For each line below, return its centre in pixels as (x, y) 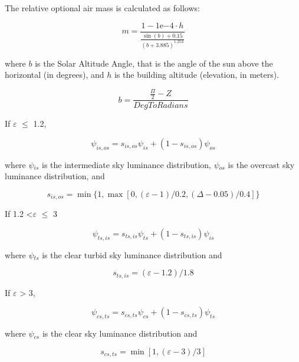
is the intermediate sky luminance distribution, (126, 164)
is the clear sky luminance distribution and (120, 333)
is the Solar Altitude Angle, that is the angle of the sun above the (154, 63)
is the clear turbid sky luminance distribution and (132, 254)
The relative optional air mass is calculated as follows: (102, 8)
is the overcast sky (261, 164)
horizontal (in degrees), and (55, 75)
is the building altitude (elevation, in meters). (197, 75)
